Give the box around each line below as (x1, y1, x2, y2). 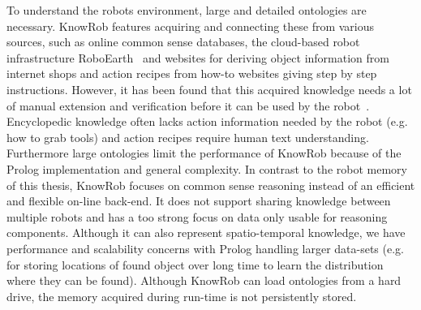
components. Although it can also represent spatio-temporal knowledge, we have (6, 224, 406, 241)
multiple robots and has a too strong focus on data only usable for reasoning (6, 208, 388, 225)
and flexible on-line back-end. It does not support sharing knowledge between (6, 192, 391, 209)
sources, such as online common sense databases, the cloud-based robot (6, 33, 360, 50)
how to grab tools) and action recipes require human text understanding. (6, 128, 369, 145)
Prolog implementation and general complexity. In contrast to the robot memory (6, 160, 407, 177)
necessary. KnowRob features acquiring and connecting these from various (6, 17, 375, 34)
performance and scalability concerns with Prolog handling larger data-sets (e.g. (6, 239, 404, 256)
